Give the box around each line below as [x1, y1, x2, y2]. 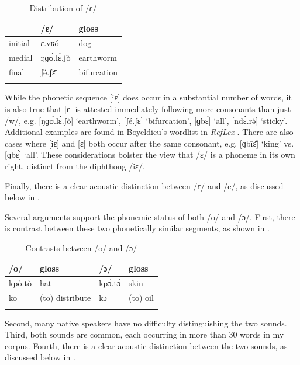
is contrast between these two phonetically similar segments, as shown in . [5, 222, 270, 234]
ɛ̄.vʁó [40, 37, 59, 49]
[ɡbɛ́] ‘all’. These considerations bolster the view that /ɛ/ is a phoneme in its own [5, 148, 295, 161]
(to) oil [129, 291, 154, 304]
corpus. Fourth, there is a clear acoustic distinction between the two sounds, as [5, 339, 288, 352]
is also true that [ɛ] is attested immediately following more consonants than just [5, 103, 291, 115]
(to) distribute [39, 291, 91, 304]
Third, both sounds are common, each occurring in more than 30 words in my [5, 328, 284, 340]
